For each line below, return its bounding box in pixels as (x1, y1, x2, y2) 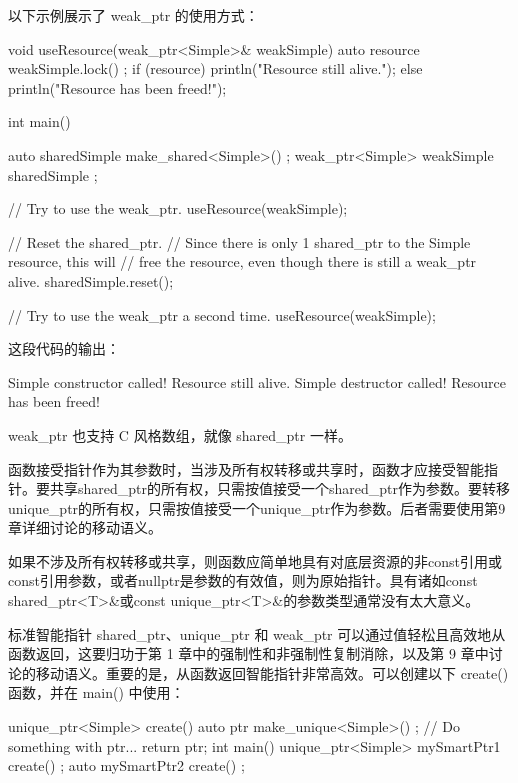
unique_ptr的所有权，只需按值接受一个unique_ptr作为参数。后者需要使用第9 (8, 497, 506, 518)
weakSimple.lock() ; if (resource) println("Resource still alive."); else (8, 58, 423, 79)
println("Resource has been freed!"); (8, 77, 227, 98)
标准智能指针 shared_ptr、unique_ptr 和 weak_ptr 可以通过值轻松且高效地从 (8, 623, 506, 644)
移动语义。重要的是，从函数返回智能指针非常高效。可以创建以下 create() (35, 662, 509, 683)
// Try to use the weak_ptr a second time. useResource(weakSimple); (8, 304, 436, 325)
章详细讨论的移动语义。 (8, 517, 162, 538)
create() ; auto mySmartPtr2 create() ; (8, 755, 245, 776)
